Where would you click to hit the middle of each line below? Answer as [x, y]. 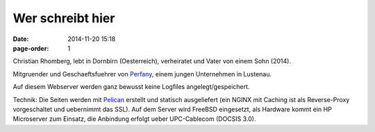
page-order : [31, 48]
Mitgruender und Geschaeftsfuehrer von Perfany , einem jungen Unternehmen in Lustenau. [142, 74]
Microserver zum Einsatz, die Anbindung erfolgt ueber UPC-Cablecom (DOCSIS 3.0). [134, 119]
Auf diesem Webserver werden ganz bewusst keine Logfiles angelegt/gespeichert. [131, 87]
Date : [21, 39]
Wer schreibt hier [64, 18]
